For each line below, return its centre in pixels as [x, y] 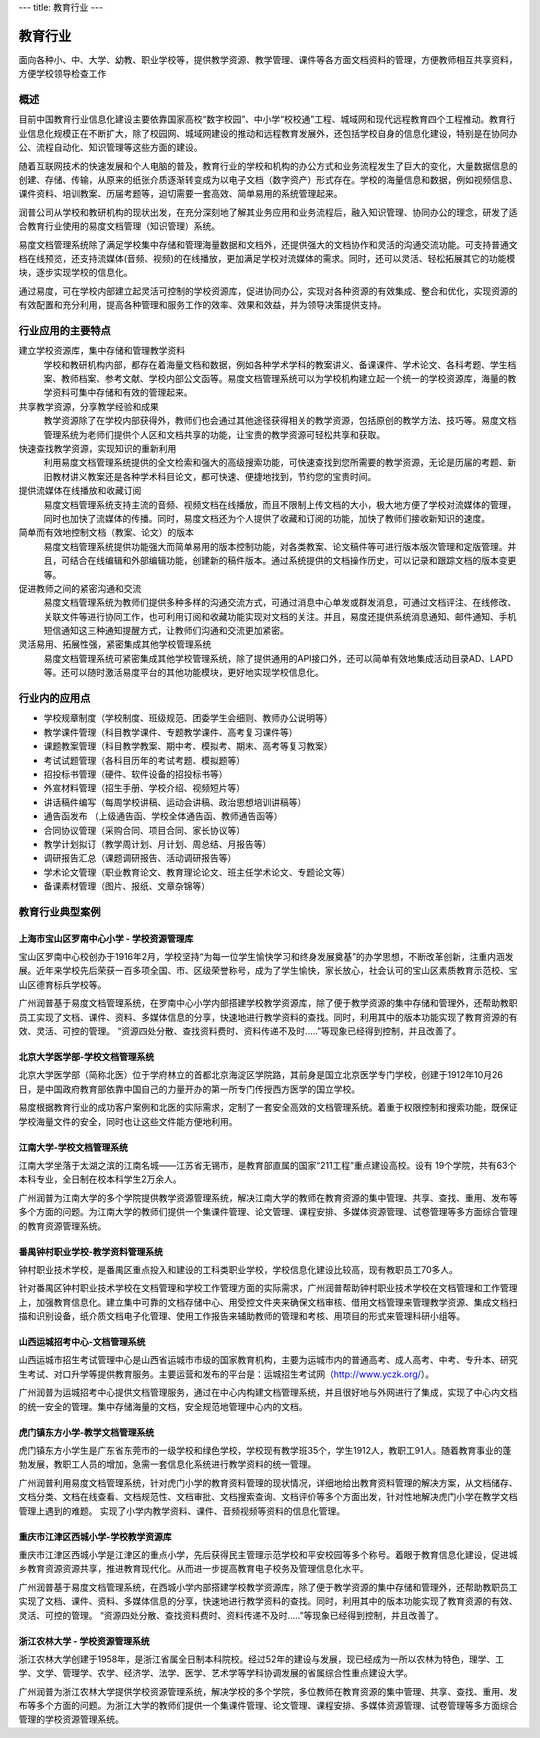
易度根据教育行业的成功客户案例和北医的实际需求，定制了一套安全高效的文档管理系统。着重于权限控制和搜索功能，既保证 [268, 1107]
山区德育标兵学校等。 [62, 984]
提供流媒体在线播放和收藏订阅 [80, 491]
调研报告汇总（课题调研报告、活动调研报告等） [140, 858]
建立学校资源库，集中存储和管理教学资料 [101, 351]
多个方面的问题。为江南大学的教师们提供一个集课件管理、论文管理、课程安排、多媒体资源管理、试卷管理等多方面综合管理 [268, 1212]
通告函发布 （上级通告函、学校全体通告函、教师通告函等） [163, 816]
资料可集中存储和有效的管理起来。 [122, 392]
